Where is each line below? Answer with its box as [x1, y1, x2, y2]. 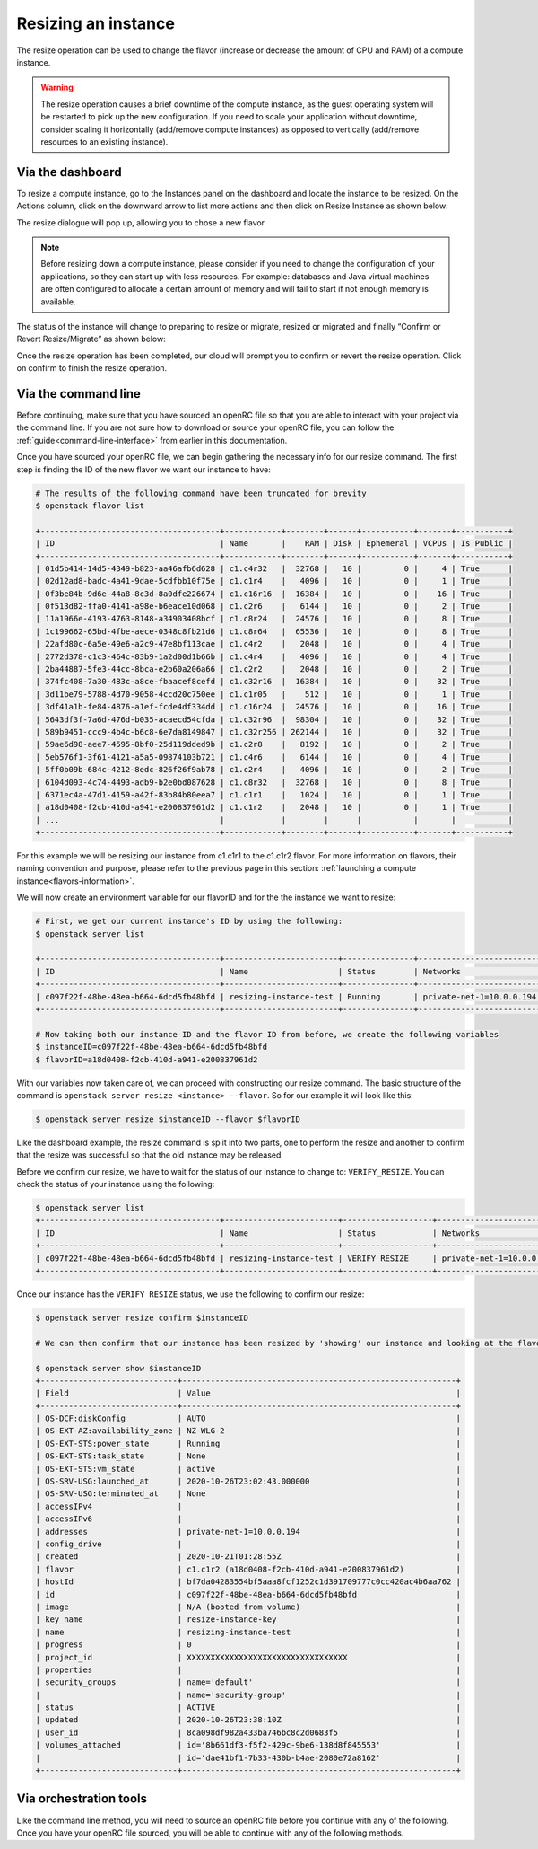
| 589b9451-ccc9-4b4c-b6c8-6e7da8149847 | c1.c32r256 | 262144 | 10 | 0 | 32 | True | [35, 726, 513, 736]
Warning [40, 82, 74, 93]
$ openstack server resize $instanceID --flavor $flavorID [35, 1114, 300, 1124]
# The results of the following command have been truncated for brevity [35, 488, 367, 498]
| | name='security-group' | [35, 1689, 462, 1700]
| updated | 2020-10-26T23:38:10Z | [35, 1715, 462, 1725]
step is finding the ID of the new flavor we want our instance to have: [16, 463, 271, 475]
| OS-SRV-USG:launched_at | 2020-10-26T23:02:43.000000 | [35, 1476, 462, 1486]
